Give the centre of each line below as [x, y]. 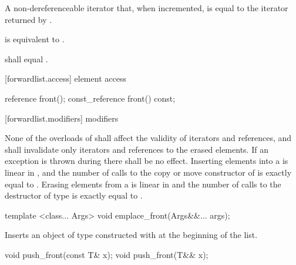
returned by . [28, 19]
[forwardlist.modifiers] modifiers [62, 118]
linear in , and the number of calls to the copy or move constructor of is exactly [148, 172]
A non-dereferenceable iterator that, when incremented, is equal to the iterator [147, 8]
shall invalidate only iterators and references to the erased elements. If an [137, 149]
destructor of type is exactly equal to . [74, 195]
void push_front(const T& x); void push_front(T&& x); [107, 254]
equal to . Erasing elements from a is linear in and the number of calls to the [143, 184]
